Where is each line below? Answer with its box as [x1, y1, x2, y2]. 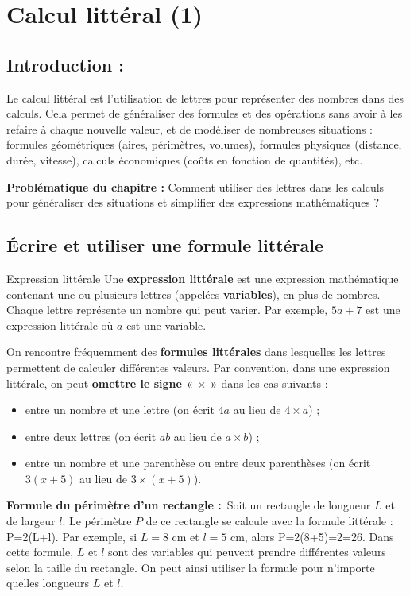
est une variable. [126, 316, 207, 333]
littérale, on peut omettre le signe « [6, 374, 194, 391]
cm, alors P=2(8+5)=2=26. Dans [230, 528, 394, 544]
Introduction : [6, 52, 124, 76]
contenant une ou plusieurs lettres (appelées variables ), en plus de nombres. [6, 285, 381, 302]
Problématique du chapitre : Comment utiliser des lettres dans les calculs [6, 178, 385, 195]
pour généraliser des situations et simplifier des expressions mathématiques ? [6, 194, 380, 211]
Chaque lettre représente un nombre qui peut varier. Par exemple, [6, 301, 328, 318]
